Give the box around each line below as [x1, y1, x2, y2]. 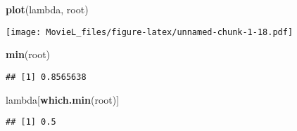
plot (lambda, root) [6, 2, 89, 16]
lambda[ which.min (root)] [6, 92, 120, 106]
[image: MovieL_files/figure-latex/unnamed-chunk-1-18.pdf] [6, 27, 293, 37]
